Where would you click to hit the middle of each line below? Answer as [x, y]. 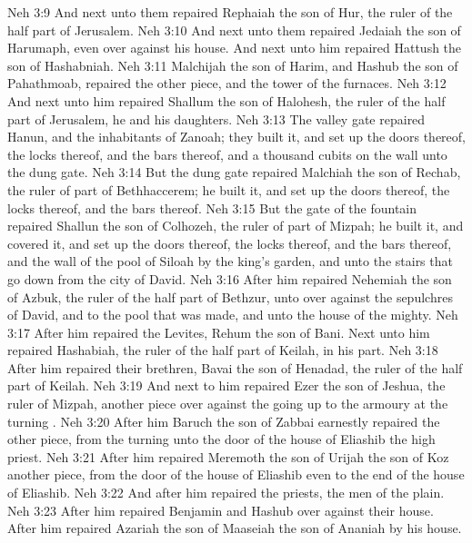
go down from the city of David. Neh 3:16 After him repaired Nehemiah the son [230, 278]
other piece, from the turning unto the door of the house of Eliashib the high [221, 439]
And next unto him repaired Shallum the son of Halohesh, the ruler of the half [226, 100]
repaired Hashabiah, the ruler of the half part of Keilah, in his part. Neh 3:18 [223, 350]
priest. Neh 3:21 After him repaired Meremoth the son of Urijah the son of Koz [228, 456]
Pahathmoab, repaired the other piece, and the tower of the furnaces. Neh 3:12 [227, 83]
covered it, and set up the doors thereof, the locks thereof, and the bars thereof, [230, 243]
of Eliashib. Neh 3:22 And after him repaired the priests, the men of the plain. [226, 493]
